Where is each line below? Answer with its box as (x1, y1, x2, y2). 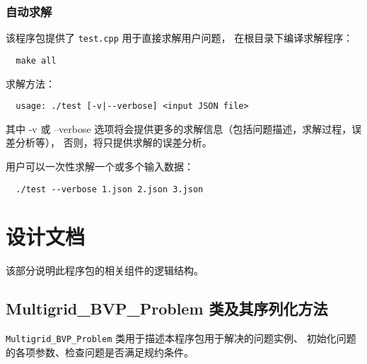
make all (16, 55, 57, 66)
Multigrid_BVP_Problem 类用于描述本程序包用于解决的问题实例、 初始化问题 (6, 331, 356, 346)
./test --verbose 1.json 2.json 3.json (16, 184, 204, 194)
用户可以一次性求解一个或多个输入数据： (6, 158, 194, 173)
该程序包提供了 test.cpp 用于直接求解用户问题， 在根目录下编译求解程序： (6, 30, 354, 45)
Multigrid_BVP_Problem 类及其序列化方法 (6, 298, 328, 319)
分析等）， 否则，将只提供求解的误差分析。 (15, 135, 212, 150)
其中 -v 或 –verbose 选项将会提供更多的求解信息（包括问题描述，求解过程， (6, 121, 352, 136)
